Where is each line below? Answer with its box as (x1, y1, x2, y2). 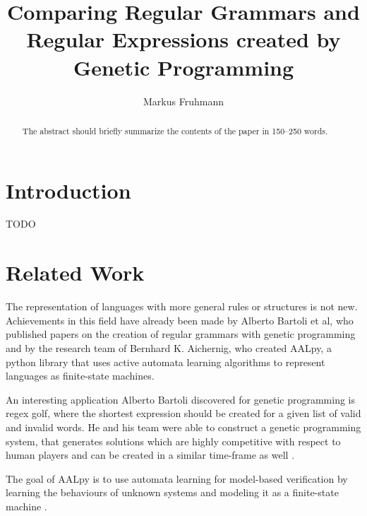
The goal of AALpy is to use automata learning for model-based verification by (6, 471, 348, 486)
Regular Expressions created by (26, 25, 341, 54)
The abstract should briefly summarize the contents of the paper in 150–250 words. (22, 124, 328, 136)
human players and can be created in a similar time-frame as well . (6, 447, 295, 462)
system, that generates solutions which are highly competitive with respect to (6, 433, 341, 448)
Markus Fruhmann (143, 93, 224, 108)
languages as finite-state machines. (6, 368, 155, 383)
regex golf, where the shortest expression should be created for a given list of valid (6, 406, 361, 421)
